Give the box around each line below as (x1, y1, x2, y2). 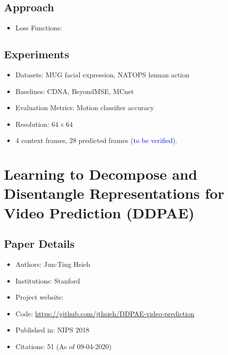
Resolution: (15, 118, 49, 129)
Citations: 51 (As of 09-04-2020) (15, 341, 112, 351)
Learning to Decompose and (4, 164, 198, 184)
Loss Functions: (15, 23, 62, 33)
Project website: (15, 292, 64, 302)
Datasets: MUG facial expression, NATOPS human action (15, 70, 189, 79)
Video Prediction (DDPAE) (4, 202, 195, 222)
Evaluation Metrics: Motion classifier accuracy (15, 102, 154, 113)
